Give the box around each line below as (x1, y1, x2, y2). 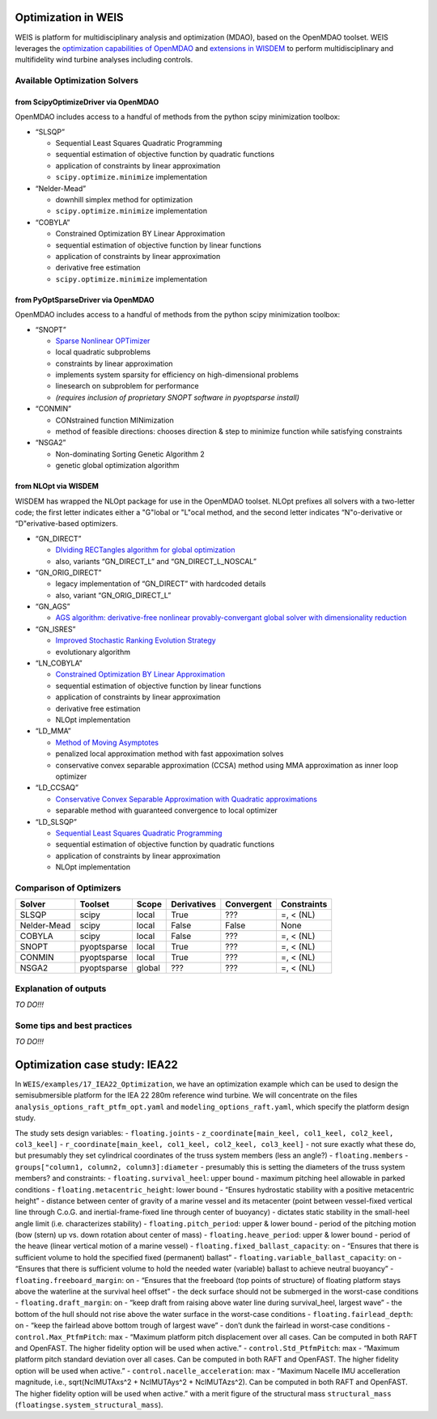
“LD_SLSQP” (35, 817, 77, 826)
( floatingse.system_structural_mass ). (15, 1400, 163, 1409)
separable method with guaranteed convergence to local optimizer (55, 805, 278, 815)
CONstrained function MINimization (55, 415, 174, 425)
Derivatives (171, 899, 216, 910)
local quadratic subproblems (55, 347, 151, 357)
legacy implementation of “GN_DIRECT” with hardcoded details (55, 579, 266, 588)
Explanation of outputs (15, 983, 107, 994)
